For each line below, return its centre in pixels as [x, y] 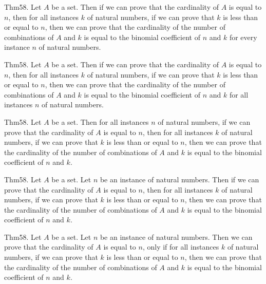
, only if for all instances [181, 247]
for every [243, 37]
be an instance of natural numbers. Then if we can [179, 179]
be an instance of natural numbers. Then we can [176, 236]
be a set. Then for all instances [100, 121]
